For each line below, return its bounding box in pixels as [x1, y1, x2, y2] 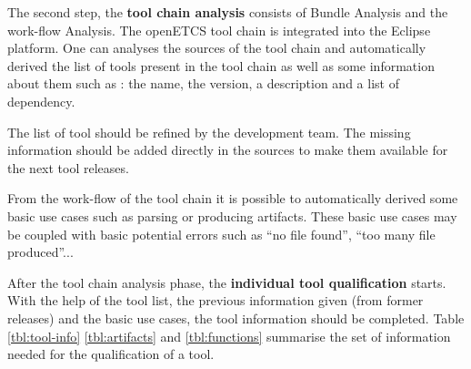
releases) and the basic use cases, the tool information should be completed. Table [7, 308, 465, 327]
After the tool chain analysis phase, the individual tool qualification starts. [7, 272, 446, 292]
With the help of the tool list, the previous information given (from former [7, 291, 424, 310]
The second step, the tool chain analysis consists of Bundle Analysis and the [7, 3, 448, 21]
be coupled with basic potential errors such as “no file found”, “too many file [7, 224, 436, 243]
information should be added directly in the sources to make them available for [7, 140, 448, 159]
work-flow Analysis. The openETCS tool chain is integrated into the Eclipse [7, 20, 431, 39]
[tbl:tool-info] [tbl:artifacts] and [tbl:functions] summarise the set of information [7, 326, 451, 345]
